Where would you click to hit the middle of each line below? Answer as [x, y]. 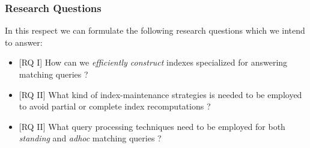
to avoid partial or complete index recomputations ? [115, 106]
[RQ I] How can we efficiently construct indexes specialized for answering [153, 62]
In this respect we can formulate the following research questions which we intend [155, 30]
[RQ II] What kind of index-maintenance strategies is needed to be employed [160, 94]
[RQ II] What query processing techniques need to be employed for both [152, 126]
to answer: [24, 42]
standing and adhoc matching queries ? [90, 138]
